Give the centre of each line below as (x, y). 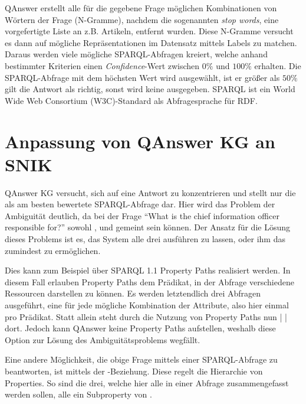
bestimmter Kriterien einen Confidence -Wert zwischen (102, 65)
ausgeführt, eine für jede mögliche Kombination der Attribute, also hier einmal (147, 305)
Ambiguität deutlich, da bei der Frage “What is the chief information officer (142, 215)
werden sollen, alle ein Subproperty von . (78, 394)
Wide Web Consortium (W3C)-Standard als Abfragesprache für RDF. (131, 100)
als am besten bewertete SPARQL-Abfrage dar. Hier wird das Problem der (140, 204)
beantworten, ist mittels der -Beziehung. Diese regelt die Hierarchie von (134, 371)
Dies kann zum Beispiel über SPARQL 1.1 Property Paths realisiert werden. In (148, 270)
